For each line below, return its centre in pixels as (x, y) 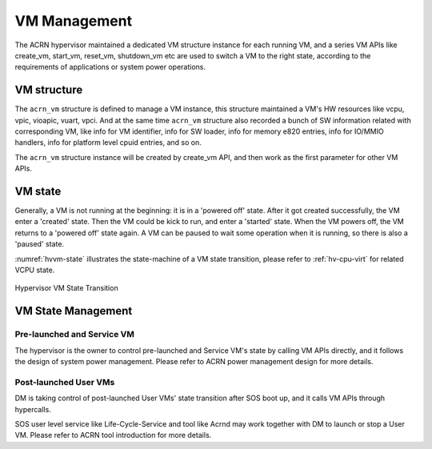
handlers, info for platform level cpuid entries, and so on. (108, 142)
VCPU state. (35, 270)
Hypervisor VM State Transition (67, 288)
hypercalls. (33, 409)
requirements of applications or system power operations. (110, 67)
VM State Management (74, 311)
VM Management (73, 21)
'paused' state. (39, 244)
